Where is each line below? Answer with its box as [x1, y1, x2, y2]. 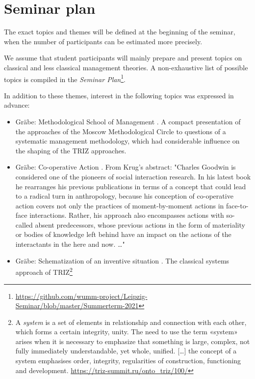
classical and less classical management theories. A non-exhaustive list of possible [4, 62, 248, 72]
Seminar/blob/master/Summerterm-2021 [15, 300, 139, 311]
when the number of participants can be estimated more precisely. [4, 36, 203, 46]
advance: [4, 100, 30, 110]
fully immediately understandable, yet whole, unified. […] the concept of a [15, 346, 237, 356]
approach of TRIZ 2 [15, 265, 73, 277]
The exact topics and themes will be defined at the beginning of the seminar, [4, 27, 235, 37]
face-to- [226, 200, 249, 210]
